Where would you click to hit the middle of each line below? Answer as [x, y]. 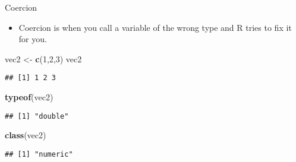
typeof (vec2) [29, 97]
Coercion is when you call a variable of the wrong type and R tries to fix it [155, 27]
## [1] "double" [37, 116]
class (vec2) [26, 135]
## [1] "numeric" [39, 154]
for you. [33, 39]
